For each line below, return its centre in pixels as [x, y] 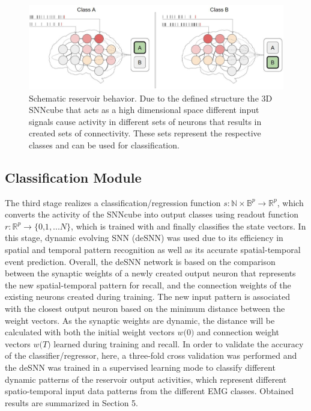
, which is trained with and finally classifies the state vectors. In [189, 226]
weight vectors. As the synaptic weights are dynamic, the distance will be [140, 320]
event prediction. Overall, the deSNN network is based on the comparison [140, 261]
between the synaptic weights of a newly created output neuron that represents [150, 273]
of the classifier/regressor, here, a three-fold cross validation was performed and [151, 355]
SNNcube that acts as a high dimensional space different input [144, 110]
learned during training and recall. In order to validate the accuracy [179, 343]
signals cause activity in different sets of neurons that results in [145, 121]
